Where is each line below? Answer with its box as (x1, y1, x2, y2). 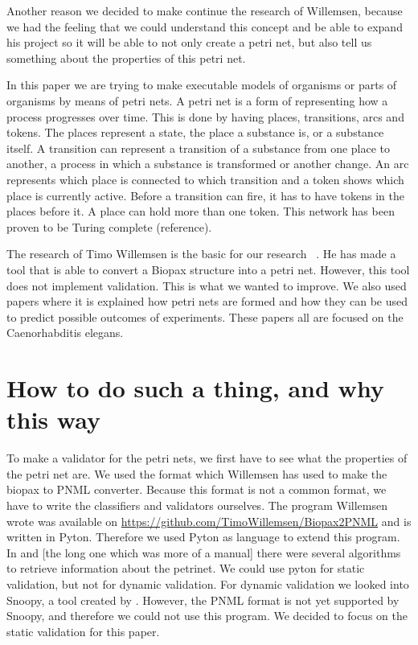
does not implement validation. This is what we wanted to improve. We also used (6, 277, 407, 294)
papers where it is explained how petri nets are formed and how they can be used (6, 293, 408, 310)
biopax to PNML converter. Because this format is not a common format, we (6, 481, 387, 498)
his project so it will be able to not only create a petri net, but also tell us (6, 34, 372, 51)
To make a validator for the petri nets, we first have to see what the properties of (6, 450, 408, 466)
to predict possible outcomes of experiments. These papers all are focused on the (6, 308, 404, 325)
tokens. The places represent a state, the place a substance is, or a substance (6, 124, 384, 141)
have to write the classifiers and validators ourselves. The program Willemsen (6, 496, 388, 513)
